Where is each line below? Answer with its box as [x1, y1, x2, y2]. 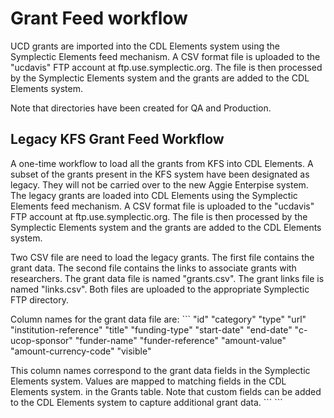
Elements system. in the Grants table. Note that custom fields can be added [10, 385, 322, 397]
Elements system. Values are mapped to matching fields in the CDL [10, 375, 287, 387]
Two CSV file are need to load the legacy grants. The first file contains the [10, 251, 315, 263]
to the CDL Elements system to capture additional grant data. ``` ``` [10, 396, 283, 408]
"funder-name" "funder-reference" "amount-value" [74, 334, 287, 346]
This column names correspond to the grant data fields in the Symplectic [10, 364, 311, 376]
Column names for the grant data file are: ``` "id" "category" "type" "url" [10, 313, 307, 325]
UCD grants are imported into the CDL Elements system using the [10, 40, 281, 52]
